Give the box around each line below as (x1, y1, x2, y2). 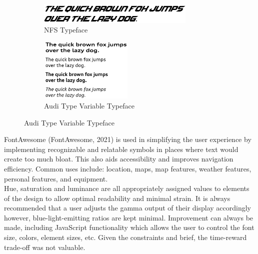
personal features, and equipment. (4, 173, 108, 183)
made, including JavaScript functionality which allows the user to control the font (4, 222, 254, 232)
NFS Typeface (44, 24, 88, 35)
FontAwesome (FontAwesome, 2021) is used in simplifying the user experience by (4, 134, 251, 144)
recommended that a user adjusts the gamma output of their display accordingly (4, 202, 251, 213)
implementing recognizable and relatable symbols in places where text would (4, 143, 238, 154)
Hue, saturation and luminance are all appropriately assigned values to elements (4, 183, 249, 193)
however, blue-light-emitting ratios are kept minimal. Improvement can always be (4, 212, 253, 222)
